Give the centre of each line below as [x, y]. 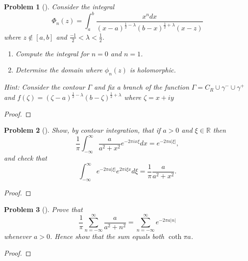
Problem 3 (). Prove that [43, 209]
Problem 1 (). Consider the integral [59, 6]
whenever [18, 236]
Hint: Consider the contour [45, 87]
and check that [26, 158]
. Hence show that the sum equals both [107, 236]
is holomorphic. [153, 70]
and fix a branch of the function [141, 87]
